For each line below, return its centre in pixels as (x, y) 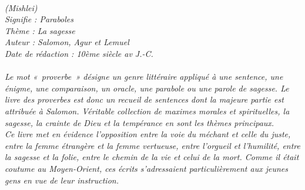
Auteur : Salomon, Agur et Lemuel (67, 42)
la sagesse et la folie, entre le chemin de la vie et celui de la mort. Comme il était (152, 157)
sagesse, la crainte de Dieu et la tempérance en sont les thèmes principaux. (140, 122)
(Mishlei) (21, 7)
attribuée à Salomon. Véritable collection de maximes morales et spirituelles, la (147, 111)
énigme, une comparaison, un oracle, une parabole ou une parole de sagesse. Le (147, 88)
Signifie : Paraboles (39, 19)
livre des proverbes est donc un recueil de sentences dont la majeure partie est (144, 99)
